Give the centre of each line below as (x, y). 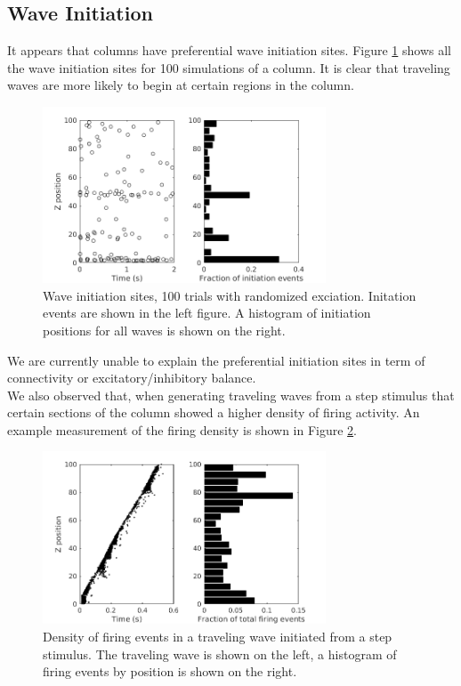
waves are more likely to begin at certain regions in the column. (181, 85)
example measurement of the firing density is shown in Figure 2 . (182, 429)
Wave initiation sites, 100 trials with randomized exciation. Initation (230, 295)
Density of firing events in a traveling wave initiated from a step (218, 636)
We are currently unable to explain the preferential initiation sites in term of (216, 360)
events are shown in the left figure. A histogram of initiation (207, 313)
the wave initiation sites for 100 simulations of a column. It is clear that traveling (229, 67)
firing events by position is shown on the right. (170, 671)
